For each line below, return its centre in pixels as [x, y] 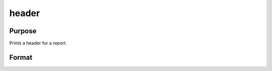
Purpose [23, 31]
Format [21, 57]
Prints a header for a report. [38, 43]
